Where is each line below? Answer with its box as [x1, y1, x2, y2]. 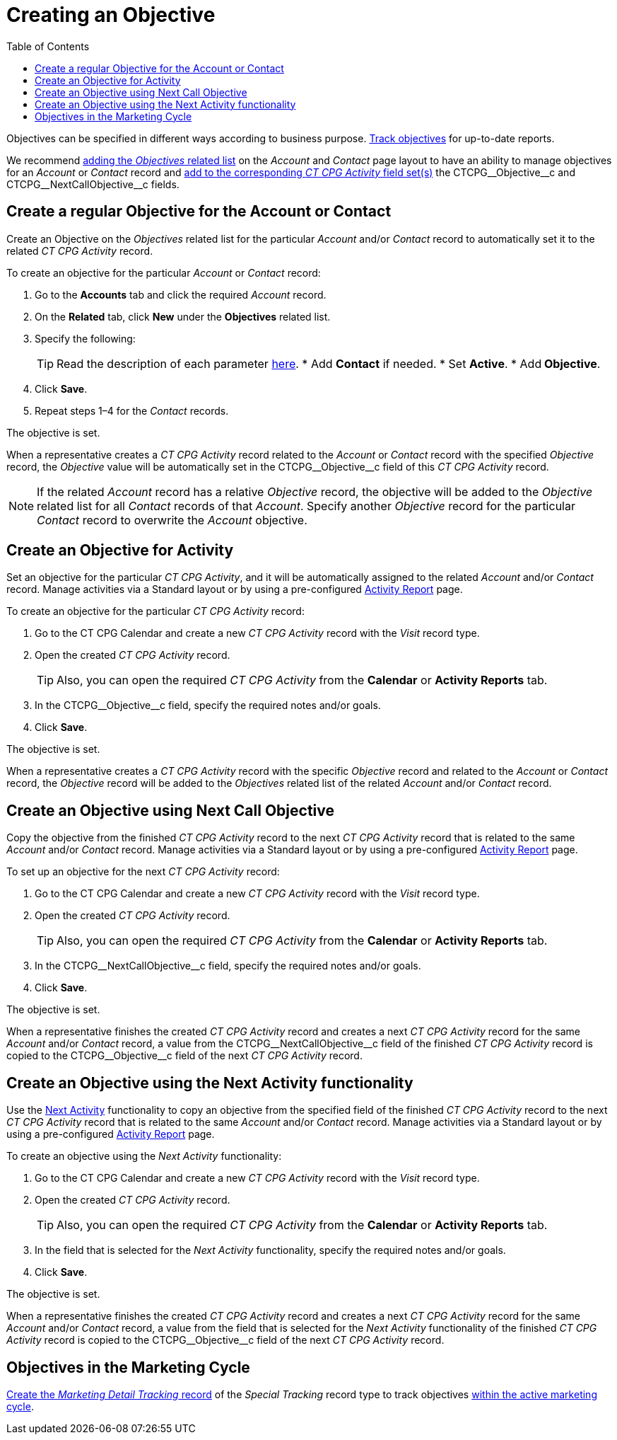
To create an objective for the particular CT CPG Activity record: [6, 605, 305, 618]
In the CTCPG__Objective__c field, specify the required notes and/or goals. [35, 699, 381, 712]
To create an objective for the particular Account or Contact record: [6, 266, 321, 279]
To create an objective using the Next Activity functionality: [6, 1150, 282, 1163]
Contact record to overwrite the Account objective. [37, 512, 307, 527]
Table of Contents [6, 40, 90, 52]
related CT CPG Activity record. [6, 244, 153, 257]
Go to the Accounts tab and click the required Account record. [35, 288, 327, 301]
